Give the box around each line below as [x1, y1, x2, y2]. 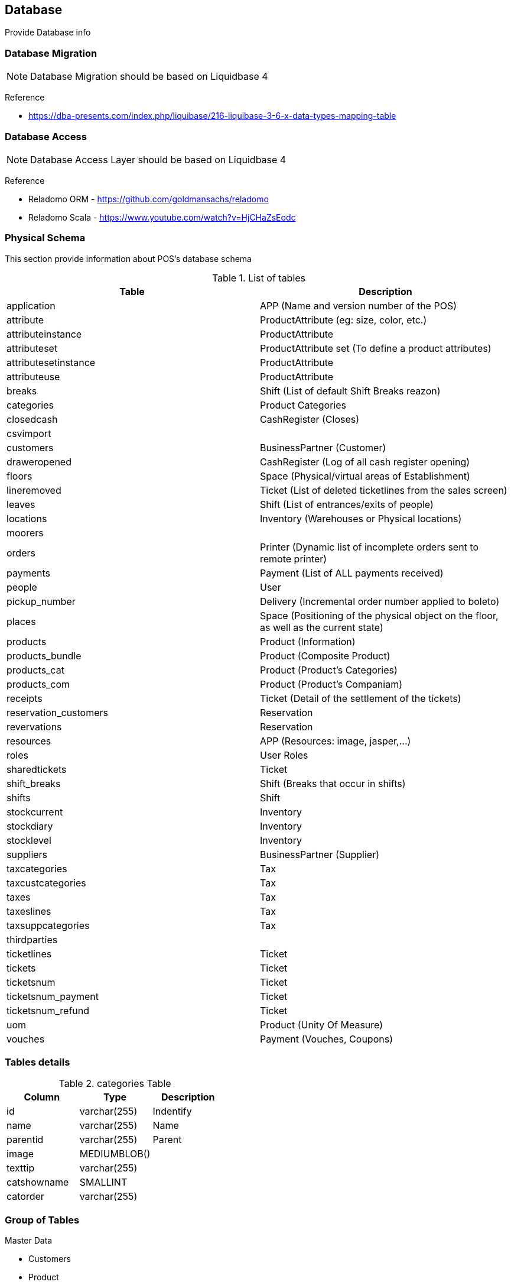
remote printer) [260, 552, 327, 565]
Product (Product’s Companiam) [260, 678, 403, 690]
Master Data [5, 1235, 53, 1246]
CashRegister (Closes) [260, 413, 360, 425]
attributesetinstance [6, 356, 96, 368]
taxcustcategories [6, 876, 86, 889]
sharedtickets [6, 763, 67, 775]
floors [6, 470, 32, 482]
